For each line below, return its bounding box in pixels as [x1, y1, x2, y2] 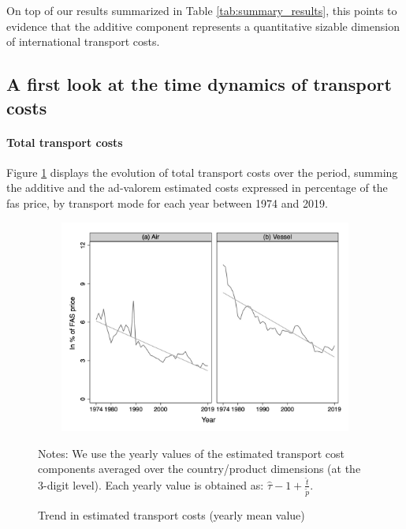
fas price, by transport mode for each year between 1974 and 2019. [6, 194, 328, 211]
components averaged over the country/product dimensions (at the [38, 460, 361, 477]
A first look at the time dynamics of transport [6, 72, 392, 96]
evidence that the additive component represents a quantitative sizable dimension [6, 17, 400, 34]
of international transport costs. [6, 33, 160, 50]
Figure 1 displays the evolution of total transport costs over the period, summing [6, 163, 398, 180]
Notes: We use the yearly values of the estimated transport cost [38, 445, 345, 461]
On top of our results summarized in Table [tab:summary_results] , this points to [6, 2, 397, 18]
